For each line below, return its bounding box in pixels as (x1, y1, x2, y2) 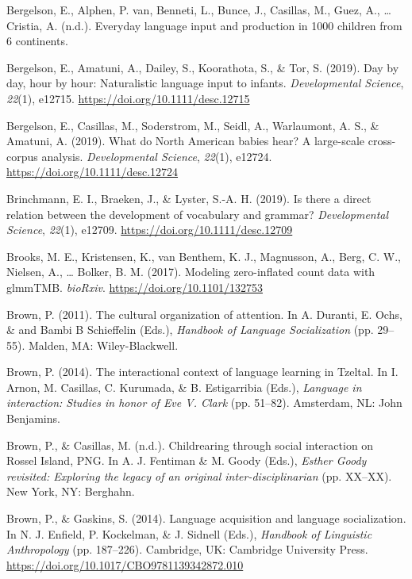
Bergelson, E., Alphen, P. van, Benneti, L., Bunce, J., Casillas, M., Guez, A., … (6, 2, 391, 17)
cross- (368, 132, 396, 149)
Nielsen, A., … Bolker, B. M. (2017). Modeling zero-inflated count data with (6, 263, 375, 280)
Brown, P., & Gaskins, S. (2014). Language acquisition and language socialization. (6, 510, 406, 527)
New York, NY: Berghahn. (6, 483, 135, 500)
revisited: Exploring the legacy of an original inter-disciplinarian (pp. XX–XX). (6, 467, 392, 484)
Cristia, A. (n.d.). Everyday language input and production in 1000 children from (6, 17, 402, 33)
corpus (6, 148, 38, 164)
